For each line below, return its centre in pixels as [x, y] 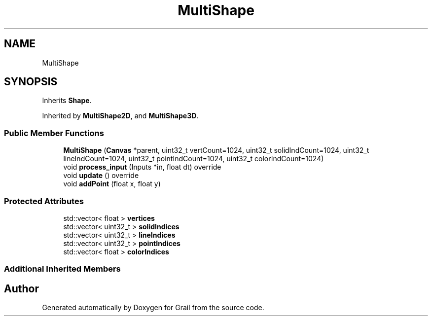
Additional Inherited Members [62, 269]
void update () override [101, 176]
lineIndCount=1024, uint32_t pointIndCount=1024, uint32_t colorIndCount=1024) [194, 159]
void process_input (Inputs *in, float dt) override [142, 167]
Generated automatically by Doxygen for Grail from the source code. [153, 308]
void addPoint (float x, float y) [112, 184]
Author [21, 288]
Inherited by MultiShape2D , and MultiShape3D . [120, 116]
